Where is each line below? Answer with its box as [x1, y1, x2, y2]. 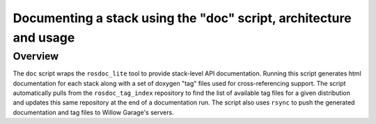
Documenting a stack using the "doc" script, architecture [13, 10, 352, 26]
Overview [13, 50, 59, 62]
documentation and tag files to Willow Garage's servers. [13, 108, 174, 116]
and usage [13, 30, 75, 45]
